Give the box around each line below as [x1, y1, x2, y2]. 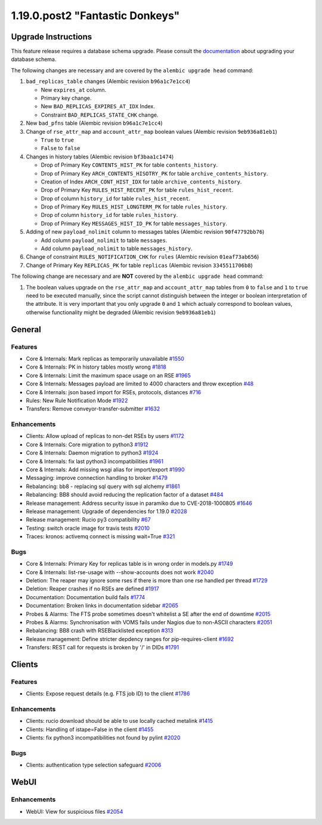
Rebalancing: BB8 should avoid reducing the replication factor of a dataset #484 [26, 491, 224, 498]
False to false [41, 145, 80, 152]
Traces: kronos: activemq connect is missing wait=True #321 [26, 533, 175, 540]
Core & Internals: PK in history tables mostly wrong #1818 [26, 363, 166, 370]
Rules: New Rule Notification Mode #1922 [26, 397, 128, 404]
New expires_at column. [41, 86, 107, 93]
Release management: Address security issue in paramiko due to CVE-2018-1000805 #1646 [26, 499, 253, 507]
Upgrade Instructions [11, 32, 92, 42]
